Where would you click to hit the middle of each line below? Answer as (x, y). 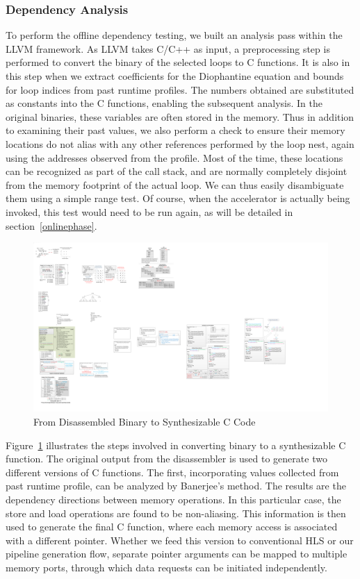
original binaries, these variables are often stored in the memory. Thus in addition (180, 116)
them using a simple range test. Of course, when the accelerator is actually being (178, 198)
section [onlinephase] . (51, 225)
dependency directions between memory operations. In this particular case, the (173, 499)
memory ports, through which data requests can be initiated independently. (166, 567)
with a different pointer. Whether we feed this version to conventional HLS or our (180, 540)
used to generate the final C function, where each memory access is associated (172, 527)
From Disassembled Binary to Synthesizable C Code (145, 422)
